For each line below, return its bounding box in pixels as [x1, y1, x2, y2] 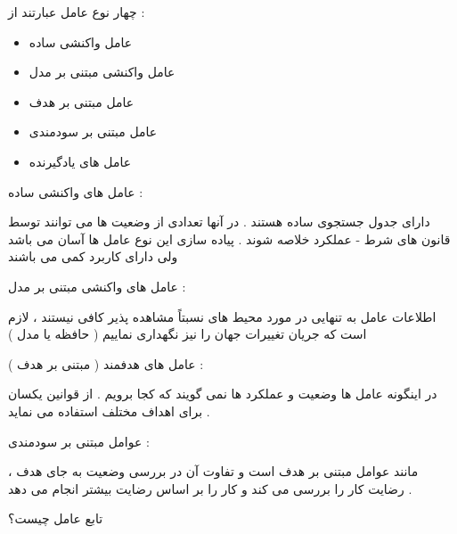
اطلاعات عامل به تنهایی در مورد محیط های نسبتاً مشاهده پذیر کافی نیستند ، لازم [8, 307, 437, 325]
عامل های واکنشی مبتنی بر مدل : [8, 276, 186, 295]
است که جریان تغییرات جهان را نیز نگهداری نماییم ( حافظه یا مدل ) [8, 325, 367, 343]
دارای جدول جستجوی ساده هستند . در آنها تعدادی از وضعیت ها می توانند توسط [8, 212, 430, 231]
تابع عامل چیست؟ [8, 509, 103, 528]
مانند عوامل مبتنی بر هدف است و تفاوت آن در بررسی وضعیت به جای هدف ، [8, 462, 419, 481]
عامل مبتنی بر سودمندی [29, 122, 158, 141]
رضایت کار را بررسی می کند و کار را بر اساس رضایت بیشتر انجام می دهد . [8, 479, 412, 497]
